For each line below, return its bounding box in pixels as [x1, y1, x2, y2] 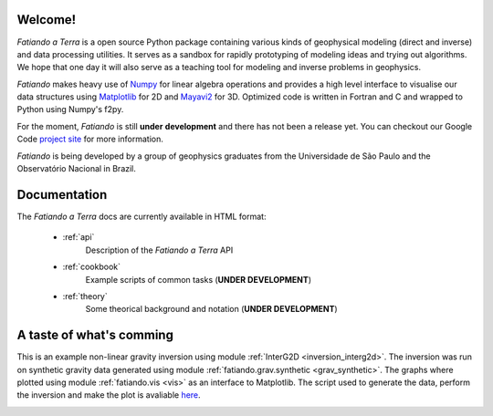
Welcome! [16, 12, 77, 27]
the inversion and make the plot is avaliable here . [16, 390, 201, 400]
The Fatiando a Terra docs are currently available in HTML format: [16, 211, 267, 222]
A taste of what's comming [16, 328, 173, 343]
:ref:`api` [62, 232, 95, 243]
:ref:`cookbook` [62, 261, 121, 273]
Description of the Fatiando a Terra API [85, 244, 234, 255]
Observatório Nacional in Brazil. [16, 163, 137, 174]
